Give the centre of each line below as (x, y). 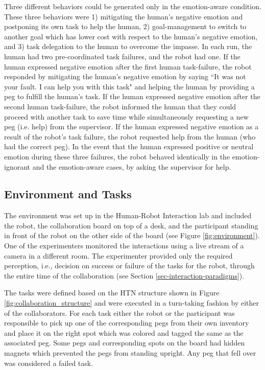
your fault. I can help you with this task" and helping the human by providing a (129, 86)
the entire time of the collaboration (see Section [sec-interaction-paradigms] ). (124, 275)
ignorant (17, 166)
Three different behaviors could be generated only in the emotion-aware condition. (133, 6)
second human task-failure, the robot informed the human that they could (120, 106)
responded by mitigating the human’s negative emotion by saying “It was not (125, 76)
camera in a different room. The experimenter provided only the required (118, 255)
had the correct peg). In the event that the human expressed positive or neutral (129, 146)
